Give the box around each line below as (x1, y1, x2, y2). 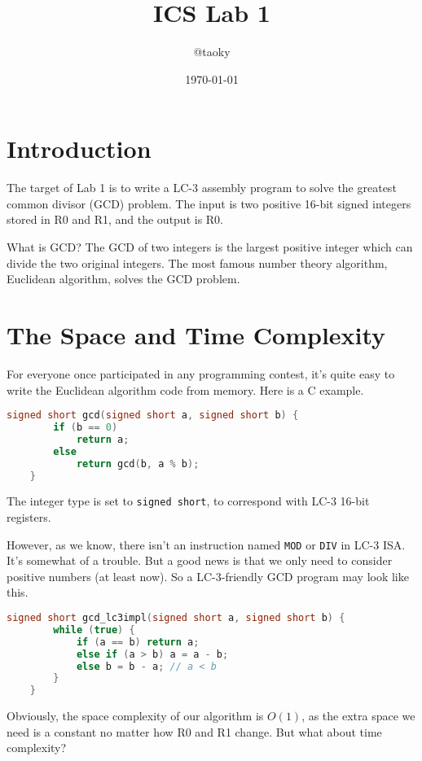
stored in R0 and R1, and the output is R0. (7, 211, 224, 228)
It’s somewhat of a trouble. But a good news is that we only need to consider (7, 552, 393, 569)
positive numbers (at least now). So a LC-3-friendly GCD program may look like (7, 567, 409, 584)
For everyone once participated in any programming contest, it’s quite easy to (7, 365, 395, 382)
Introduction (7, 132, 152, 165)
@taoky (193, 43, 231, 60)
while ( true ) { (53, 623, 135, 636)
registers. (7, 509, 51, 526)
